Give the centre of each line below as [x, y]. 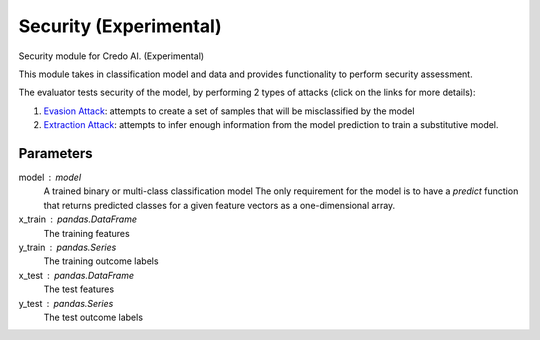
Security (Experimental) [120, 26]
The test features [79, 289]
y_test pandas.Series [66, 303]
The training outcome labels [101, 261]
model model [50, 177]
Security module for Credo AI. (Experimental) [111, 56]
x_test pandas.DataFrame [76, 275]
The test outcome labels [93, 317]
